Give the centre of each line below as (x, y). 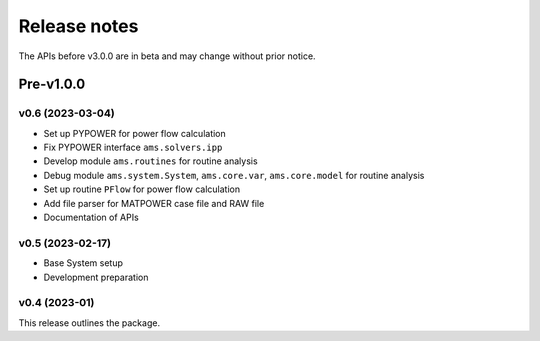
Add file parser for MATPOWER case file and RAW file (154, 203)
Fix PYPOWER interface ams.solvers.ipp (133, 147)
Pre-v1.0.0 (52, 84)
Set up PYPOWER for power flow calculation (135, 133)
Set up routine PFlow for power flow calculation (141, 189)
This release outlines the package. (89, 322)
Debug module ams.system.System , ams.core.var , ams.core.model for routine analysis (234, 175)
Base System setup (83, 263)
